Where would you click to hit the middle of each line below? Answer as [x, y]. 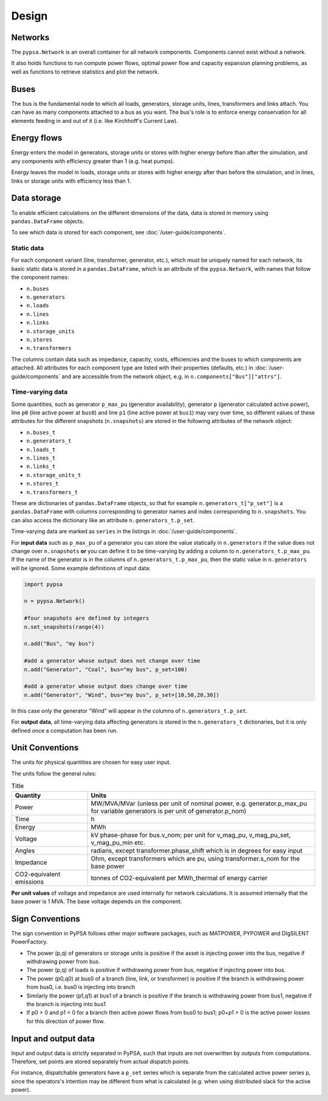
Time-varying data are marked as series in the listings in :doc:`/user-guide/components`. [124, 531]
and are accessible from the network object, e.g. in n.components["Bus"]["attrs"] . [172, 376]
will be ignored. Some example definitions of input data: [81, 568]
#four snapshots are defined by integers [87, 618]
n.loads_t [41, 449]
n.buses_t [41, 432]
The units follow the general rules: [54, 774]
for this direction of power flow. [66, 1021]
